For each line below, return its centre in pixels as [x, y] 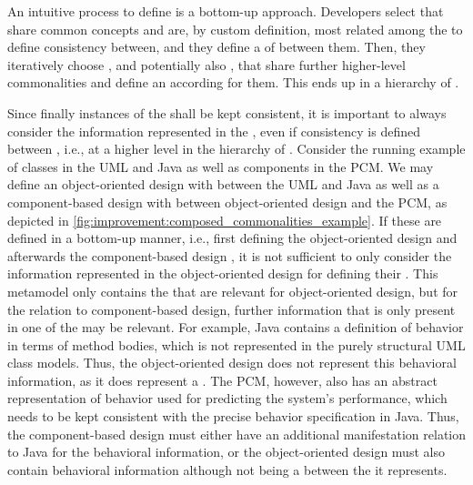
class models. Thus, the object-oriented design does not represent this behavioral [232, 363]
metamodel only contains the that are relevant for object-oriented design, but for [233, 291]
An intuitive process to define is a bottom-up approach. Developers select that [226, 11]
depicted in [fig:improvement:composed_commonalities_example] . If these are [225, 220]
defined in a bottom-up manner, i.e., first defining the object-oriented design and [232, 238]
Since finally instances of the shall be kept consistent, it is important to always [227, 112]
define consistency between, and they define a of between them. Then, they [216, 47]
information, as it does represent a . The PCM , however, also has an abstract [222, 380]
